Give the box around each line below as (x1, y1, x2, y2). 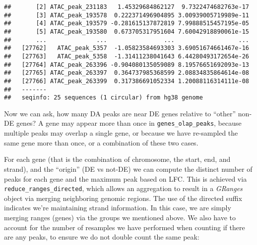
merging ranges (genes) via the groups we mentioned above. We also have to (4, 212, 236, 222)
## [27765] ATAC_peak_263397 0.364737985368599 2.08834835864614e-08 (4, 69, 249, 77)
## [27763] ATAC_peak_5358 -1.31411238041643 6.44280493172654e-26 (4, 52, 249, 60)
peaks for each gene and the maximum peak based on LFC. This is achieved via (4, 173, 247, 184)
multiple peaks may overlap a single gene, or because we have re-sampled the (4, 128, 238, 138)
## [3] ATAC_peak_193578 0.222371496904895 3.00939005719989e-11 (4, 11, 249, 19)
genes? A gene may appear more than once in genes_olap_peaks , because (16, 118, 242, 128)
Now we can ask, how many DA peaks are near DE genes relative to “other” (4, 108, 236, 118)
